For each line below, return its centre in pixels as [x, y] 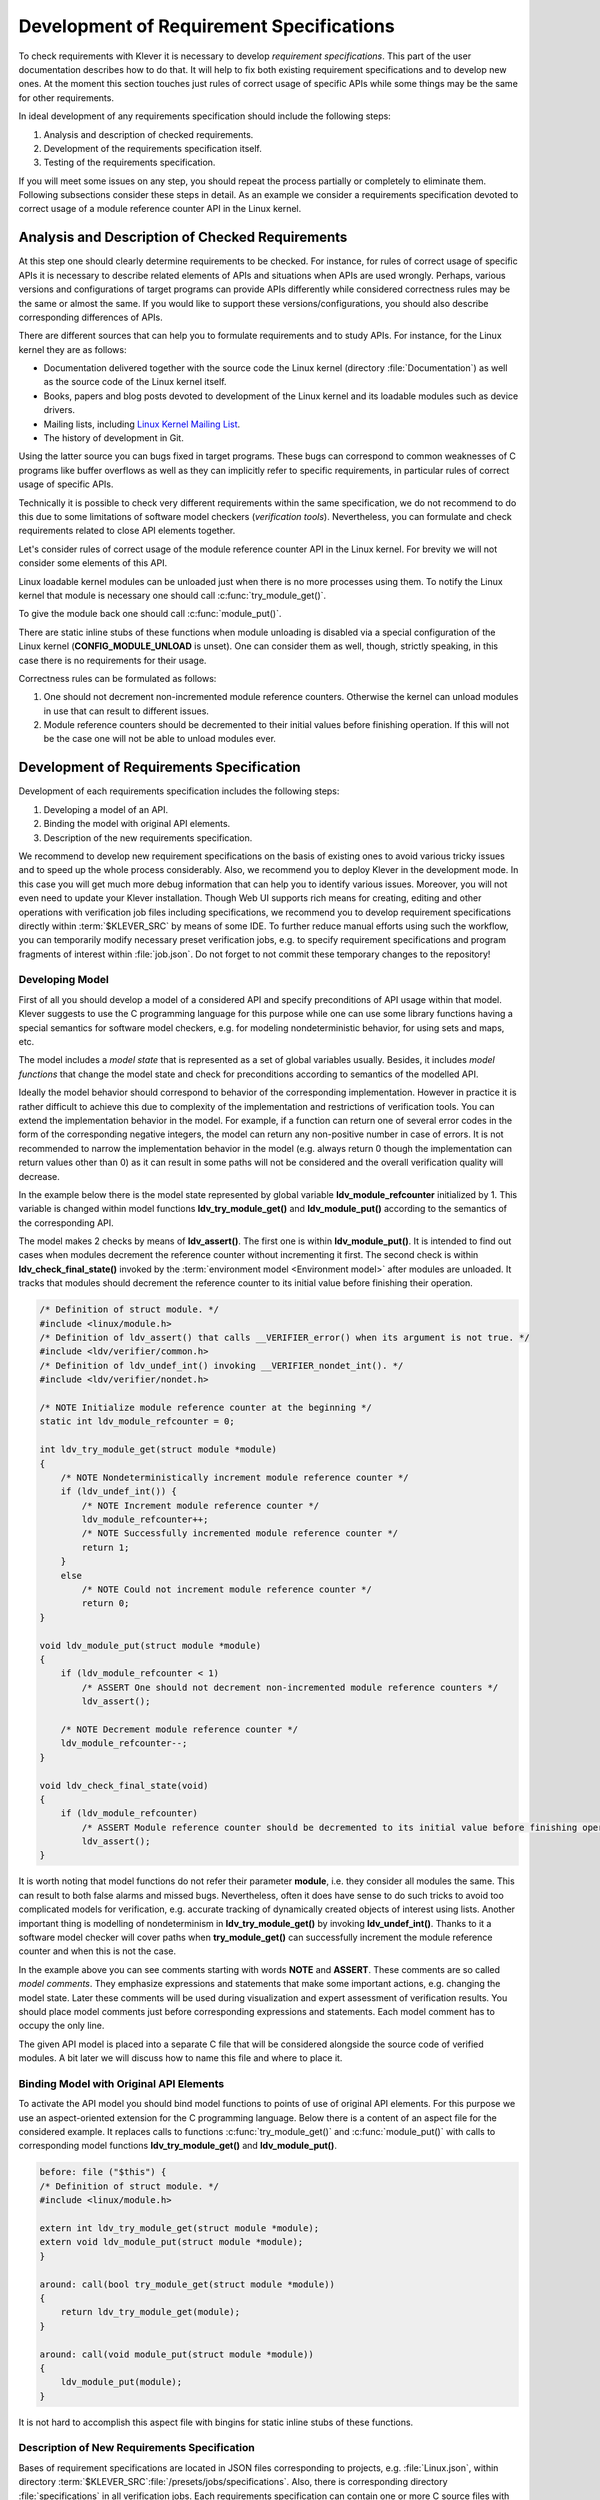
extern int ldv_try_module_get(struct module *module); [179, 2228]
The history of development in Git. [113, 438]
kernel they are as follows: [72, 349]
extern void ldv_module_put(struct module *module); [171, 2242]
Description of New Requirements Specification [136, 2448]
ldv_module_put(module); [121, 2382]
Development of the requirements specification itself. [152, 148]
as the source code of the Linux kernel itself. [135, 382]
